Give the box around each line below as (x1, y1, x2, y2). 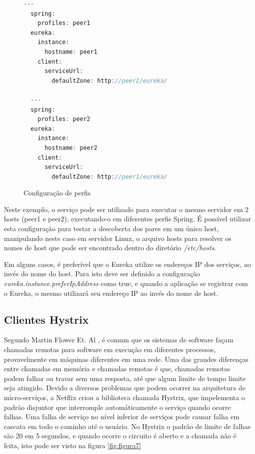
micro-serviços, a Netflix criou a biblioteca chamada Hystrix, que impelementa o (4, 392, 245, 402)
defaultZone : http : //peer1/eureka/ (51, 173, 168, 180)
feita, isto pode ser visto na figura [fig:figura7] (4, 440, 141, 450)
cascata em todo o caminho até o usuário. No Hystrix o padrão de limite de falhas (4, 421, 251, 431)
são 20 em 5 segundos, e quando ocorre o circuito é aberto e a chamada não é (4, 430, 236, 441)
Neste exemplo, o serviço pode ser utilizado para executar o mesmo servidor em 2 (4, 204, 249, 214)
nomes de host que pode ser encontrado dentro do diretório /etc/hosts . (4, 242, 216, 253)
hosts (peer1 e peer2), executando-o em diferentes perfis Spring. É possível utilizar (4, 214, 251, 224)
